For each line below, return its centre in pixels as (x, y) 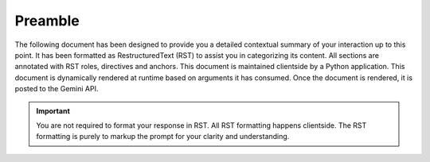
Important (53, 110)
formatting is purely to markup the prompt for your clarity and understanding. (163, 137)
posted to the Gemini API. (57, 89)
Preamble (47, 21)
